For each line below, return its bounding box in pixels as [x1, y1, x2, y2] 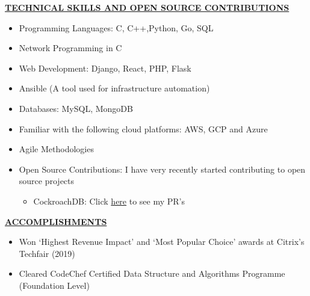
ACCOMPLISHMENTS [5, 215, 107, 227]
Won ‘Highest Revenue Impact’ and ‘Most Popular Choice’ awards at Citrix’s [19, 235, 305, 248]
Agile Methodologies [19, 143, 94, 155]
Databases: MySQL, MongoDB [19, 102, 133, 114]
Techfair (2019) [19, 247, 75, 259]
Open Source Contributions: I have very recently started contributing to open [19, 162, 306, 175]
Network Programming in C [19, 42, 122, 54]
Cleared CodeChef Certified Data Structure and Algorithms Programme [19, 267, 285, 280]
